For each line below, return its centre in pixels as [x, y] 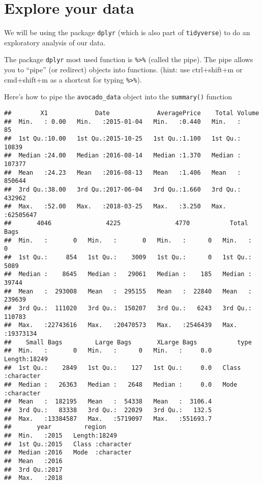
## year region [55, 427]
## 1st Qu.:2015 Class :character [68, 444]
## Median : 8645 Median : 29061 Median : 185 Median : [128, 274]
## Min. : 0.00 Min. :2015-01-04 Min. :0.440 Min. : [123, 122]
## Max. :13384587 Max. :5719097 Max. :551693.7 [108, 419]
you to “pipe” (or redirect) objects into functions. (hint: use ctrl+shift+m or [123, 70]
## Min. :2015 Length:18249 [61, 435]
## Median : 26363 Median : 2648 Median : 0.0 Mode [121, 384]
